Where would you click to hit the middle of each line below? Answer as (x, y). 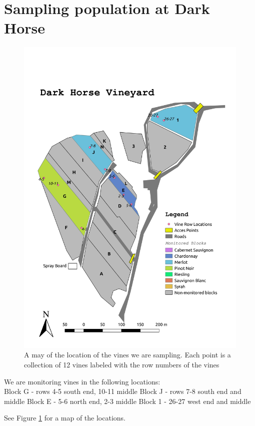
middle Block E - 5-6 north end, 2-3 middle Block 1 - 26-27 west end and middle (127, 401)
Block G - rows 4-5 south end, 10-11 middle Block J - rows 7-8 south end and (123, 391)
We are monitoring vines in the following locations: (82, 381)
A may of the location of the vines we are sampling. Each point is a (127, 355)
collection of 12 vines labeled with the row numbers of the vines (122, 365)
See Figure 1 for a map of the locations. (65, 418)
